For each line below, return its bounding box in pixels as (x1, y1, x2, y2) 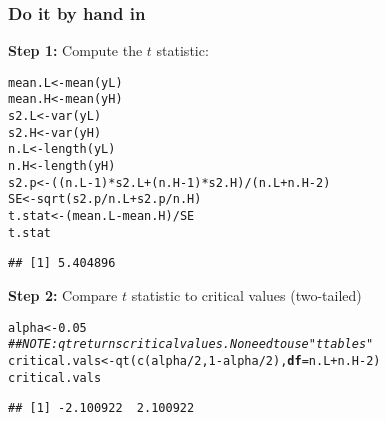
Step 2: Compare (8, 285, 118, 306)
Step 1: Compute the (8, 40, 143, 61)
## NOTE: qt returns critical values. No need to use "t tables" (8, 337, 374, 352)
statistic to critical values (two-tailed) (131, 285, 362, 306)
